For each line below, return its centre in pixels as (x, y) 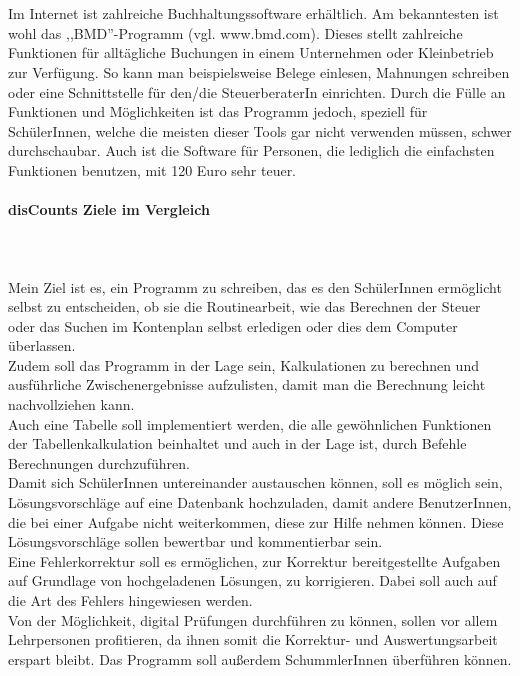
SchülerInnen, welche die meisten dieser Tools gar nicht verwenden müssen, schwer (260, 130)
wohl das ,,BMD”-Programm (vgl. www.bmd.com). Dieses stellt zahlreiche (235, 32)
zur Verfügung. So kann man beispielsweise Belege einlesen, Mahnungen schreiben (259, 71)
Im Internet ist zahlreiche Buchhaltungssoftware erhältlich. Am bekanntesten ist (253, 13)
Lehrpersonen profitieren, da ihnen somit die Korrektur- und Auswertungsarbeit (253, 639)
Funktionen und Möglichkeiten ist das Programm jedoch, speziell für (218, 111)
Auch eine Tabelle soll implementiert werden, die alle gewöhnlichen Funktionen (250, 423)
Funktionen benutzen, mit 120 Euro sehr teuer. (152, 169)
